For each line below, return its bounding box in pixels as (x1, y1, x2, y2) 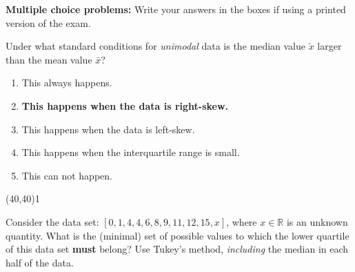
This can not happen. (21, 168, 112, 182)
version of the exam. (6, 15, 91, 30)
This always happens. (21, 75, 112, 90)
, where (226, 214, 257, 229)
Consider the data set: (6, 214, 99, 229)
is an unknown (286, 214, 348, 229)
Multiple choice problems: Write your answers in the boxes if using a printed (6, 2, 346, 16)
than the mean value (6, 52, 92, 66)
